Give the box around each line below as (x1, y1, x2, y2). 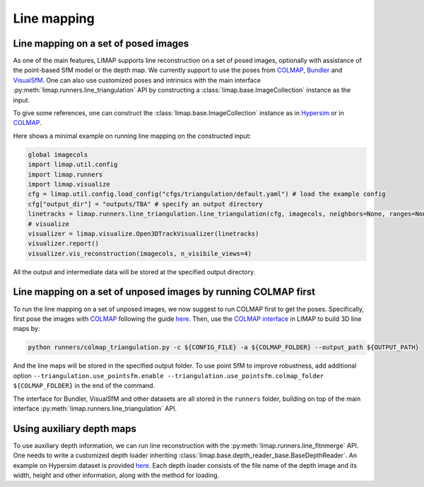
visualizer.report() (28, 240, 99, 247)
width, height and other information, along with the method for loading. (13, 471, 220, 479)
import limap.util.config (28, 160, 118, 169)
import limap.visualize (28, 180, 111, 188)
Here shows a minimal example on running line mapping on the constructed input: (13, 131, 252, 140)
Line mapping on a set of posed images (13, 37, 189, 49)
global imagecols (28, 151, 88, 158)
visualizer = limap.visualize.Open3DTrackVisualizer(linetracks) (28, 230, 259, 237)
